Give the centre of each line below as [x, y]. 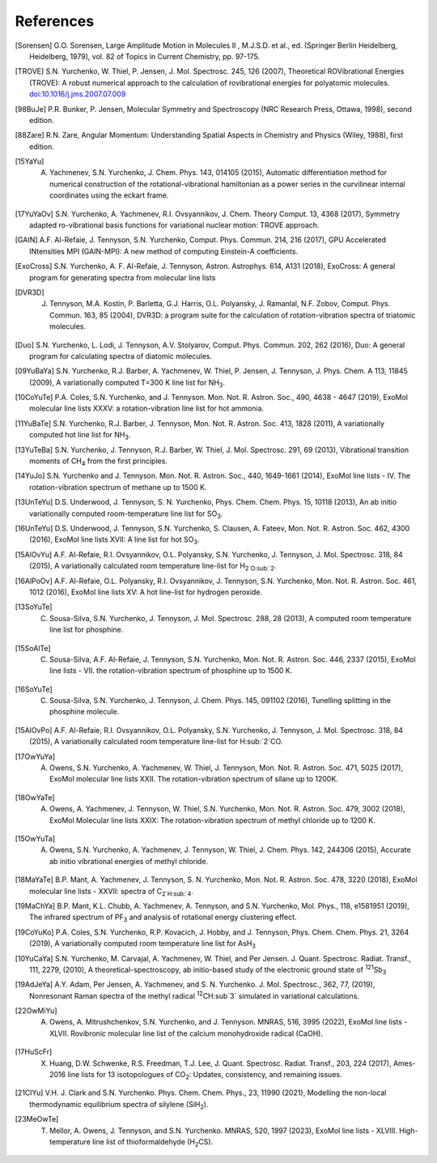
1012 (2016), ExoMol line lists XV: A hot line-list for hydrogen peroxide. [146, 592]
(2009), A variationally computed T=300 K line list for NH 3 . [127, 383]
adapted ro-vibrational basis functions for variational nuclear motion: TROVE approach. [174, 225]
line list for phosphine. [87, 630]
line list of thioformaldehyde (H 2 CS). [153, 1142]
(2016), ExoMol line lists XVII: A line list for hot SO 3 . [115, 541]
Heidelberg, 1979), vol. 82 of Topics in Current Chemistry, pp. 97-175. [145, 56]
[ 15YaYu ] [30, 161]
